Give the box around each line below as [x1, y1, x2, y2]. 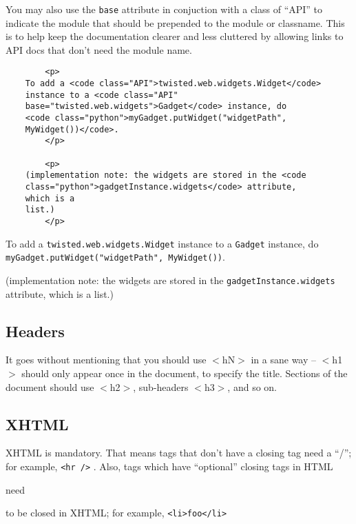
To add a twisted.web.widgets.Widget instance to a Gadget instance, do [6, 236, 319, 250]
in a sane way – [251, 352, 317, 367]
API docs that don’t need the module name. [6, 42, 192, 57]
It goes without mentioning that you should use [6, 352, 207, 367]
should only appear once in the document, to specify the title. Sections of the [21, 365, 348, 380]
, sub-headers [133, 379, 189, 394]
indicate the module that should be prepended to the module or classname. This [6, 15, 345, 30]
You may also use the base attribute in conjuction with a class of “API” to [6, 2, 323, 16]
